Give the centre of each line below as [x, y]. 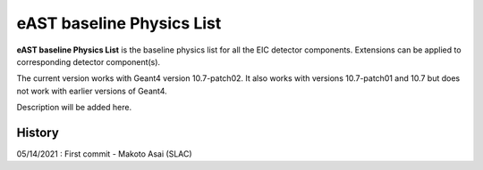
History [38, 132]
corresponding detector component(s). [89, 61]
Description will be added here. [74, 108]
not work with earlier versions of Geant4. [92, 91]
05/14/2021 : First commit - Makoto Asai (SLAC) [104, 154]
